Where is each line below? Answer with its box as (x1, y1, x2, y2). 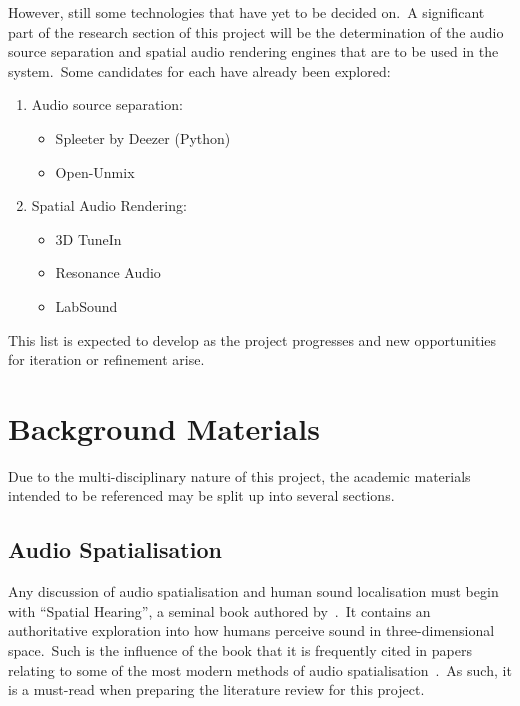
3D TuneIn (55, 228, 122, 249)
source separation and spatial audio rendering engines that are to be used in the (8, 41, 499, 62)
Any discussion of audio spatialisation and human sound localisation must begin (8, 581, 499, 602)
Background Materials (8, 407, 320, 448)
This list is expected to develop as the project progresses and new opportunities (8, 329, 497, 350)
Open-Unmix (55, 161, 135, 182)
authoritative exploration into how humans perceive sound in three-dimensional (8, 620, 495, 641)
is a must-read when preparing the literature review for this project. (8, 679, 425, 700)
